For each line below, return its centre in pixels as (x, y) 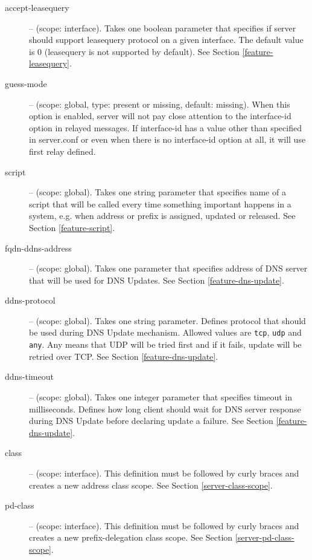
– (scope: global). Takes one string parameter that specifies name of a (158, 192)
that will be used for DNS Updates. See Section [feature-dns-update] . (157, 280)
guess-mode (26, 83)
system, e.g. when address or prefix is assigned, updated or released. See (162, 216)
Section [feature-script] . (72, 227)
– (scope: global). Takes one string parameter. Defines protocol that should (167, 320)
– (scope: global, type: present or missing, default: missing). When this (160, 104)
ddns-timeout (29, 376)
